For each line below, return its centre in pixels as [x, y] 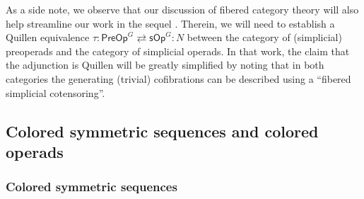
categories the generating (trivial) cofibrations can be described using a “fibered [178, 78]
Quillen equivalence [48, 37]
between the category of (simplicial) [264, 37]
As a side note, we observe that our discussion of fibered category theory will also [182, 9]
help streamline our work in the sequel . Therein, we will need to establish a [170, 23]
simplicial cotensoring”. [55, 92]
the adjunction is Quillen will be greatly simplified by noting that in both [165, 65]
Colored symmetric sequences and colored [162, 131]
